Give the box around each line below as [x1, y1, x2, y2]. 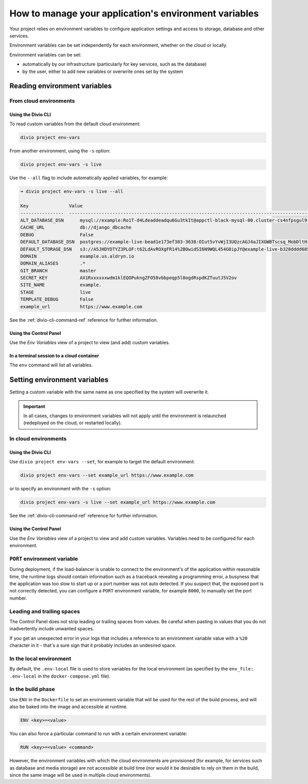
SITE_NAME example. [20, 282, 102, 288]
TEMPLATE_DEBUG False [20, 296, 94, 303]
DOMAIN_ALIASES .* [20, 260, 86, 267]
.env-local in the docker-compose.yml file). [9, 673, 110, 679]
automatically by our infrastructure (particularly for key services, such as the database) [22, 61, 207, 67]
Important [23, 403, 46, 409]
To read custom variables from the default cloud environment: [9, 121, 141, 127]
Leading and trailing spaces [9, 608, 80, 615]
